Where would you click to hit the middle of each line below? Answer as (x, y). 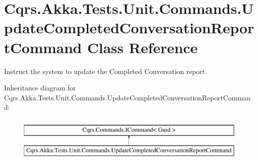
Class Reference (142, 47)
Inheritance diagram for (40, 88)
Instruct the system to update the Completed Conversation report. (106, 71)
